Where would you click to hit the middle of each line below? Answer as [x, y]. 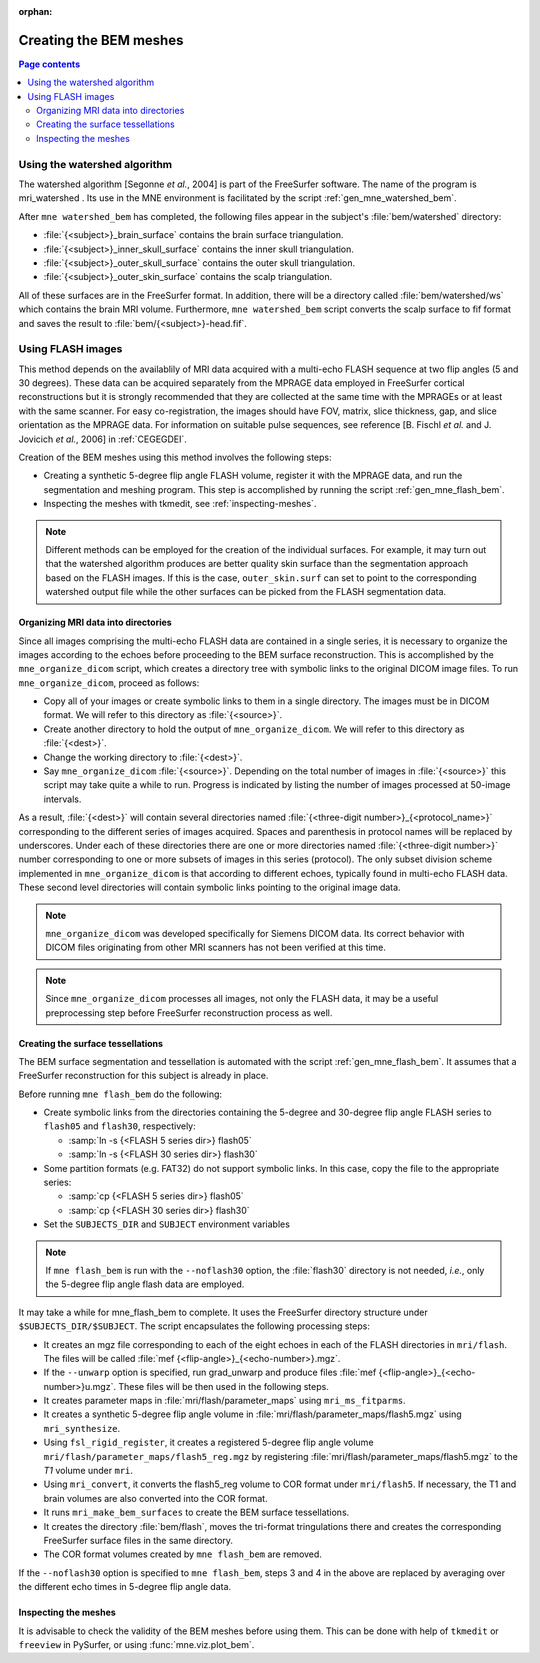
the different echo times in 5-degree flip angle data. [125, 1587]
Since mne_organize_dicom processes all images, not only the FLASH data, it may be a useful [242, 999]
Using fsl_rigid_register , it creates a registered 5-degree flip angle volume [208, 1442]
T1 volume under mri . [88, 1471]
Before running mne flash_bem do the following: [120, 1094]
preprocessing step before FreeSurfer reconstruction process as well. [189, 1012]
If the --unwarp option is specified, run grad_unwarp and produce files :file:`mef [210, 1372]
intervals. [62, 799]
